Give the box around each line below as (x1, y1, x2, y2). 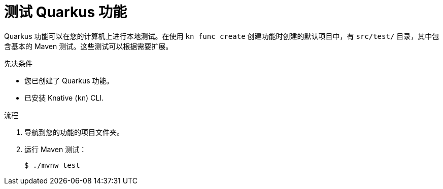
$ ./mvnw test (24, 161, 80, 169)
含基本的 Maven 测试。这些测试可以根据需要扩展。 (4, 41, 173, 51)
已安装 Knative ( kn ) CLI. (24, 93, 104, 102)
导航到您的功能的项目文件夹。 (24, 127, 124, 136)
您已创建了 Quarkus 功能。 (24, 76, 114, 85)
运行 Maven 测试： (24, 145, 87, 154)
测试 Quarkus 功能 (4, 4, 127, 21)
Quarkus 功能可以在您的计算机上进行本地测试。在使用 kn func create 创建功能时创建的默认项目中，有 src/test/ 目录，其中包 (4, 31, 439, 40)
